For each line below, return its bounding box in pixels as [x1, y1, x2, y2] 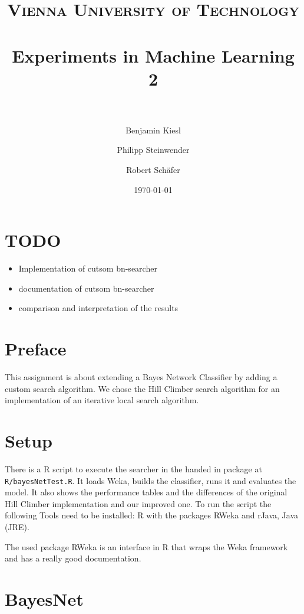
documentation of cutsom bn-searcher [18, 282, 154, 294]
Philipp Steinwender [117, 143, 190, 156]
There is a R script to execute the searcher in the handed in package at [5, 463, 262, 475]
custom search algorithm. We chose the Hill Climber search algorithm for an [5, 382, 280, 394]
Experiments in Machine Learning [12, 43, 295, 67]
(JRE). [5, 521, 29, 533]
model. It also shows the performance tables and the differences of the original [5, 486, 288, 498]
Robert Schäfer [126, 164, 180, 176]
